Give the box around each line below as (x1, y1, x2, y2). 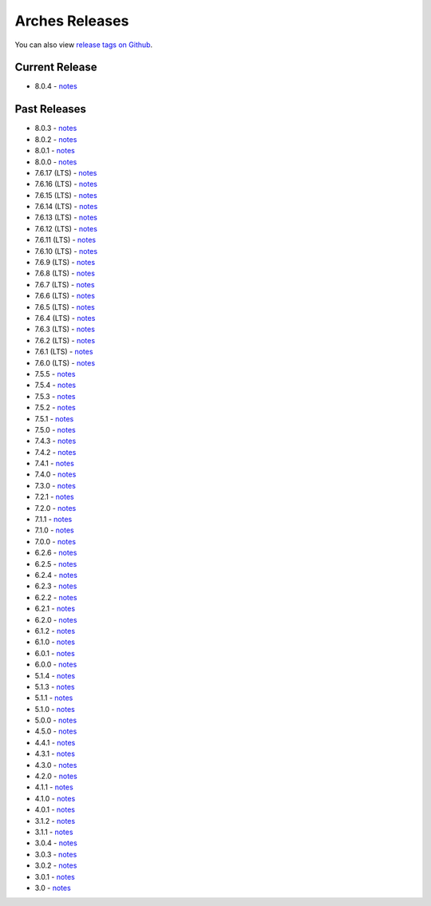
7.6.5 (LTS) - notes (34, 302, 95, 311)
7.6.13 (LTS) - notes (34, 212, 97, 223)
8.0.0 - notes (34, 156, 77, 167)
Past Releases (14, 102, 87, 116)
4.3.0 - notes (34, 760, 77, 770)
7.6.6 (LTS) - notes (34, 291, 96, 301)
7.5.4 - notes (34, 380, 77, 390)
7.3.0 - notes (34, 481, 76, 490)
